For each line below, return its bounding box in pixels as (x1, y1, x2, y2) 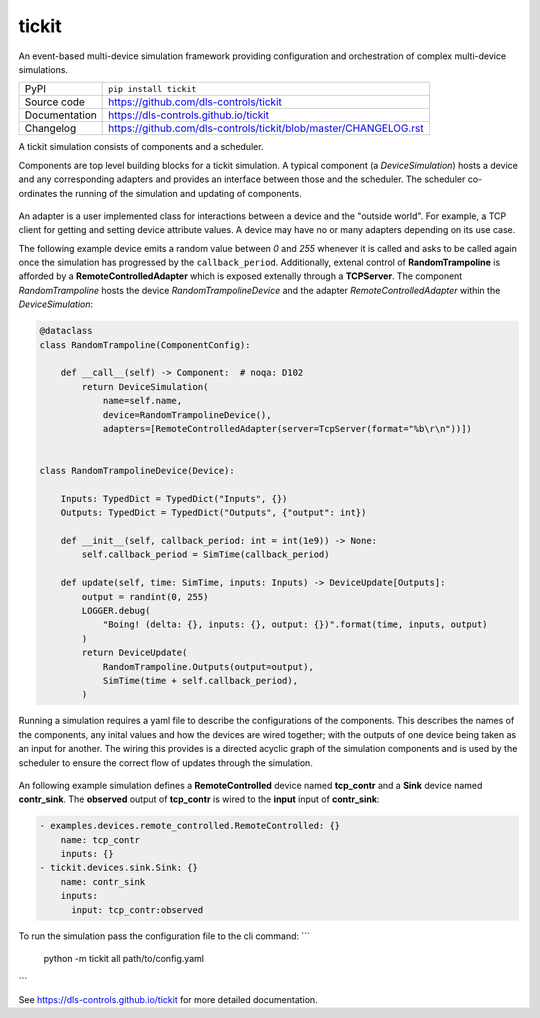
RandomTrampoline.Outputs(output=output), (102, 661, 314, 672)
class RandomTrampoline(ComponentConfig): (39, 339, 251, 350)
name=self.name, (102, 395, 183, 407)
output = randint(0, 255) (81, 591, 209, 602)
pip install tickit (108, 83, 197, 94)
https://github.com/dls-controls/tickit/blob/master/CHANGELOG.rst (108, 121, 424, 135)
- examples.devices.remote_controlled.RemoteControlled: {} (39, 820, 341, 832)
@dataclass (39, 325, 93, 337)
